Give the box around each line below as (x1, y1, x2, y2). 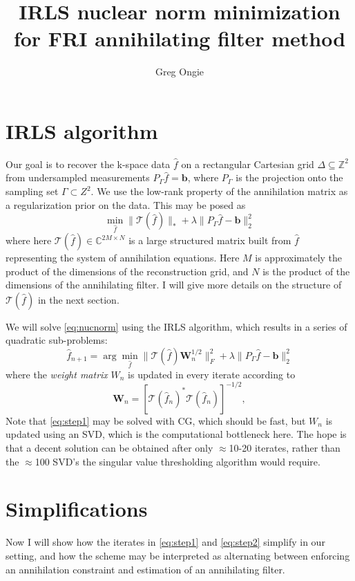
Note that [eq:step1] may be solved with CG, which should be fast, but (6, 413, 306, 427)
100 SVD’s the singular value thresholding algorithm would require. (35, 454, 320, 468)
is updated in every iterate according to (128, 367, 296, 381)
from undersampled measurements (6, 170, 150, 185)
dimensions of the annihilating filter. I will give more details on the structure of (6, 277, 342, 292)
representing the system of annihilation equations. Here (6, 250, 240, 264)
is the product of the (262, 264, 350, 278)
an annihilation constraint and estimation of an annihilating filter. (6, 562, 285, 576)
